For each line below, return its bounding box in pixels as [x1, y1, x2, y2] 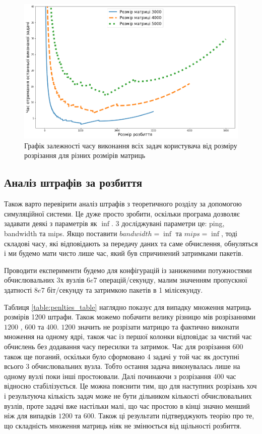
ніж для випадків [4, 410, 56, 421]
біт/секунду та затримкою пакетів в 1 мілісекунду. [47, 285, 203, 295]
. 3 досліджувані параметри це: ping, [111, 218, 225, 229]
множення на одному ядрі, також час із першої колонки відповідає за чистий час [4, 331, 252, 342]
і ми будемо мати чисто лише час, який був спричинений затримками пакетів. [4, 248, 243, 258]
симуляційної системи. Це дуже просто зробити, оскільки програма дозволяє [4, 208, 240, 219]
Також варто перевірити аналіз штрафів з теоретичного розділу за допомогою [4, 198, 242, 209]
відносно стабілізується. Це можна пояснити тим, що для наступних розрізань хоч [4, 381, 257, 391]
